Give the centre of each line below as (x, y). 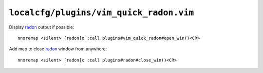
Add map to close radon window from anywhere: (58, 49)
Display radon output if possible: (42, 27)
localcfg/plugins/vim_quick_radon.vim (102, 13)
